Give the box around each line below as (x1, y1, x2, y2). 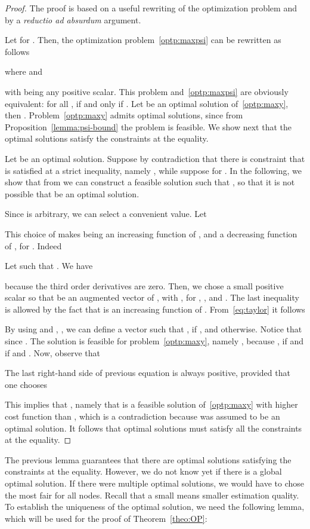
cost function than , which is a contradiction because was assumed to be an (5, 410, 280, 423)
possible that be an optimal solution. (5, 187, 139, 200)
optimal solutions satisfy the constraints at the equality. (5, 132, 209, 145)
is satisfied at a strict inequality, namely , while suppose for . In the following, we (5, 164, 302, 176)
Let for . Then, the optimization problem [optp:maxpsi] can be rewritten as (5, 33, 281, 46)
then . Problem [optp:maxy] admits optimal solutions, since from (5, 109, 243, 121)
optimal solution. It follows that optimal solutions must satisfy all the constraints (5, 421, 302, 434)
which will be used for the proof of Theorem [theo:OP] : (5, 512, 207, 524)
